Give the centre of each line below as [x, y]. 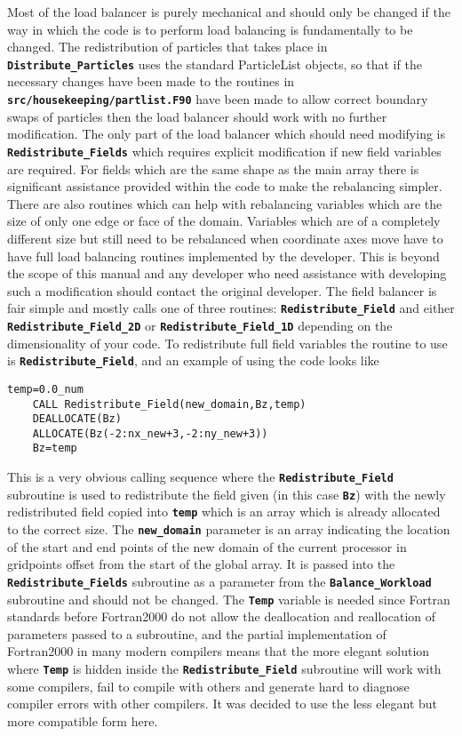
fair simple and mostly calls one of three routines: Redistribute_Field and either [231, 308]
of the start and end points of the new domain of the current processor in [207, 546]
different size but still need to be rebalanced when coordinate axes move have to [225, 238]
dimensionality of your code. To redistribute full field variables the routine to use [227, 343]
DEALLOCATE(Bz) [77, 419]
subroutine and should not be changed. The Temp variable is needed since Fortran [229, 599]
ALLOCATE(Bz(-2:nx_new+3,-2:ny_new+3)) [150, 433]
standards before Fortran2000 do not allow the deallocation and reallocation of [222, 616]
